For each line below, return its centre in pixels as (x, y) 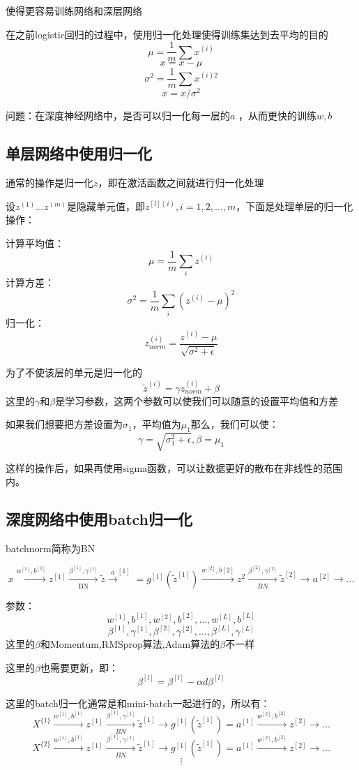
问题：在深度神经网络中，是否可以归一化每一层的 (118, 116)
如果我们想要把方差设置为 (64, 424)
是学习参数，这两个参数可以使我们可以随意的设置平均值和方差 (197, 400)
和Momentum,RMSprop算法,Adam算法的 (130, 644)
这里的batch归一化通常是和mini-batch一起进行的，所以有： (138, 703)
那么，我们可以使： (235, 424)
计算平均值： (35, 243)
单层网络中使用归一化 (79, 153)
